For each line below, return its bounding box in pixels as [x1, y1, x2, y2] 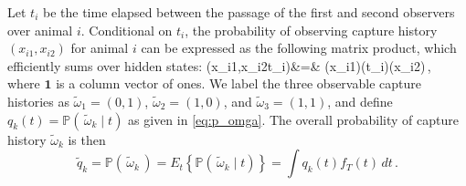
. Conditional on [80, 20, 173, 39]
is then [68, 129, 106, 149]
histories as [7, 91, 69, 110]
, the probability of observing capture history [185, 20, 438, 39]
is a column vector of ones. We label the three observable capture [56, 74, 421, 93]
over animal [7, 20, 73, 39]
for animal [70, 38, 129, 57]
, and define [327, 91, 393, 110]
